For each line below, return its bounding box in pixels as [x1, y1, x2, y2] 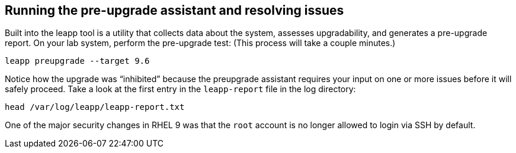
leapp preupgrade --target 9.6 [5, 56, 150, 66]
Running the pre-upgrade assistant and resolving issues [5, 3, 344, 18]
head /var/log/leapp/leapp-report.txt [5, 102, 185, 112]
